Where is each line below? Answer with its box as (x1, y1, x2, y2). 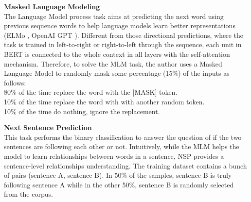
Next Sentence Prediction (4, 122, 92, 133)
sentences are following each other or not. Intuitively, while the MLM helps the (4, 141, 239, 151)
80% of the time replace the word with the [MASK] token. (4, 87, 178, 97)
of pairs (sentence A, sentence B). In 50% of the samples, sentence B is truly (4, 170, 232, 180)
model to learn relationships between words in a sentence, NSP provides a (4, 151, 224, 161)
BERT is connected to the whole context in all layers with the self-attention (4, 49, 230, 59)
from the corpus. (4, 189, 53, 199)
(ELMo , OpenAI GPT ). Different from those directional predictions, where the (4, 30, 244, 40)
